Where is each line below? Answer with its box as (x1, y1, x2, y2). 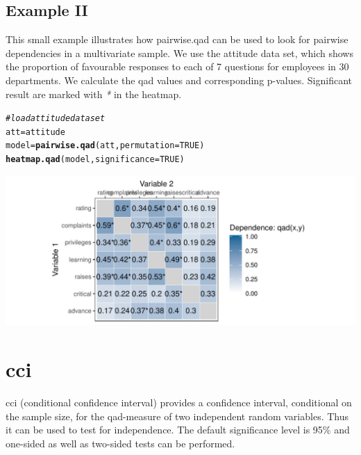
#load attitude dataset (6, 113, 106, 124)
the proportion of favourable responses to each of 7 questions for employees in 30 (6, 59, 349, 74)
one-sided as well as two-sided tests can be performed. (6, 436, 235, 450)
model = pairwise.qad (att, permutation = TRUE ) (6, 141, 205, 151)
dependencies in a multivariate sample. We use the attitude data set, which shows (6, 45, 353, 60)
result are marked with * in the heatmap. (6, 86, 182, 101)
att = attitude (6, 127, 65, 137)
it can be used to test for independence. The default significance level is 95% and (6, 422, 350, 437)
